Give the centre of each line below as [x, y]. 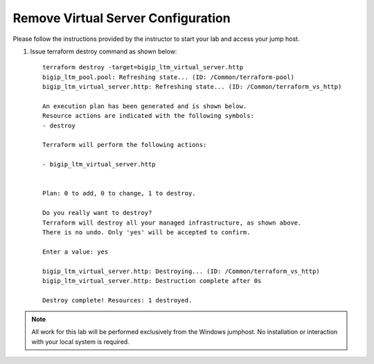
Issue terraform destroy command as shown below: [104, 51]
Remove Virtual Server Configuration [122, 18]
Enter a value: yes [75, 252]
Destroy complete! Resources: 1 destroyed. [117, 300]
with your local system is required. [80, 341]
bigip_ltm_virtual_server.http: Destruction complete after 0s [152, 280]
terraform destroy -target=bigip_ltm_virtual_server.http [143, 67]
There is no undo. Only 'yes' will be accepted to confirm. [146, 232]
